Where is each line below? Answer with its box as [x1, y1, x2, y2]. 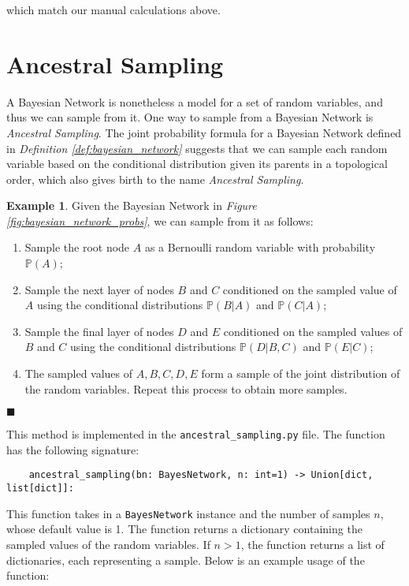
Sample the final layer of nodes [24, 323, 174, 339]
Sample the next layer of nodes [24, 281, 174, 297]
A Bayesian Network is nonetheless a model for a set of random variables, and [6, 93, 383, 110]
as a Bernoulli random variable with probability [144, 239, 376, 256]
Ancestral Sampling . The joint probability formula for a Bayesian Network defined [6, 124, 402, 140]
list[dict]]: [6, 483, 74, 495]
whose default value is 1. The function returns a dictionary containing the [6, 521, 363, 537]
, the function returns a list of [240, 536, 385, 553]
